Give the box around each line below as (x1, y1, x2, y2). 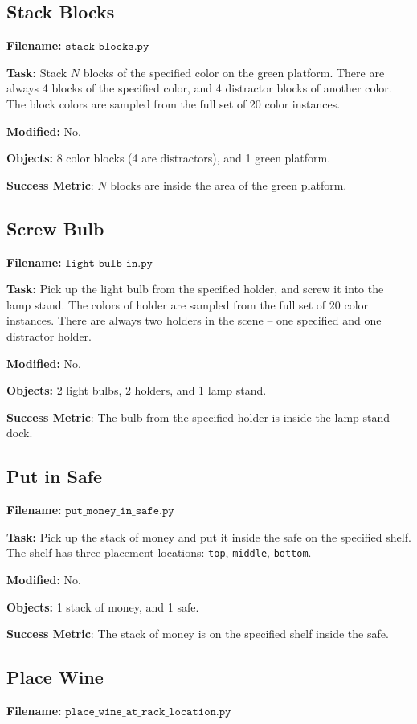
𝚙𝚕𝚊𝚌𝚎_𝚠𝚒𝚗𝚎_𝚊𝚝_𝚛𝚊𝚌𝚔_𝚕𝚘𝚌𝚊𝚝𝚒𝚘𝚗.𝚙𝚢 (65, 706, 231, 718)
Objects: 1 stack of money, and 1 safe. (6, 598, 199, 615)
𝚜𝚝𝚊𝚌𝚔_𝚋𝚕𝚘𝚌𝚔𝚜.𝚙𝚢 (65, 41, 149, 53)
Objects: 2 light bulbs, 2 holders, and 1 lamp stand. (6, 382, 267, 399)
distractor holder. (6, 327, 92, 344)
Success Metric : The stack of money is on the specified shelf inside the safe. (6, 625, 389, 642)
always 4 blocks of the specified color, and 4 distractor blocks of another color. (6, 80, 392, 96)
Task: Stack (6, 63, 67, 80)
